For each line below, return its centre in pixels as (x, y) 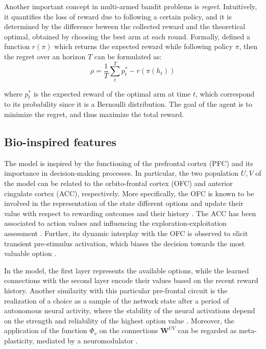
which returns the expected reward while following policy (143, 46)
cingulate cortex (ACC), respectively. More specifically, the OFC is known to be (129, 193)
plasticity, (19, 340)
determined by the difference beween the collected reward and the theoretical (125, 26)
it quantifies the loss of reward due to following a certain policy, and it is (118, 16)
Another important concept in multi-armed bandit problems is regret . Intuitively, (131, 6)
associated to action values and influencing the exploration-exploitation (115, 223)
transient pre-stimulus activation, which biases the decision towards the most (125, 243)
